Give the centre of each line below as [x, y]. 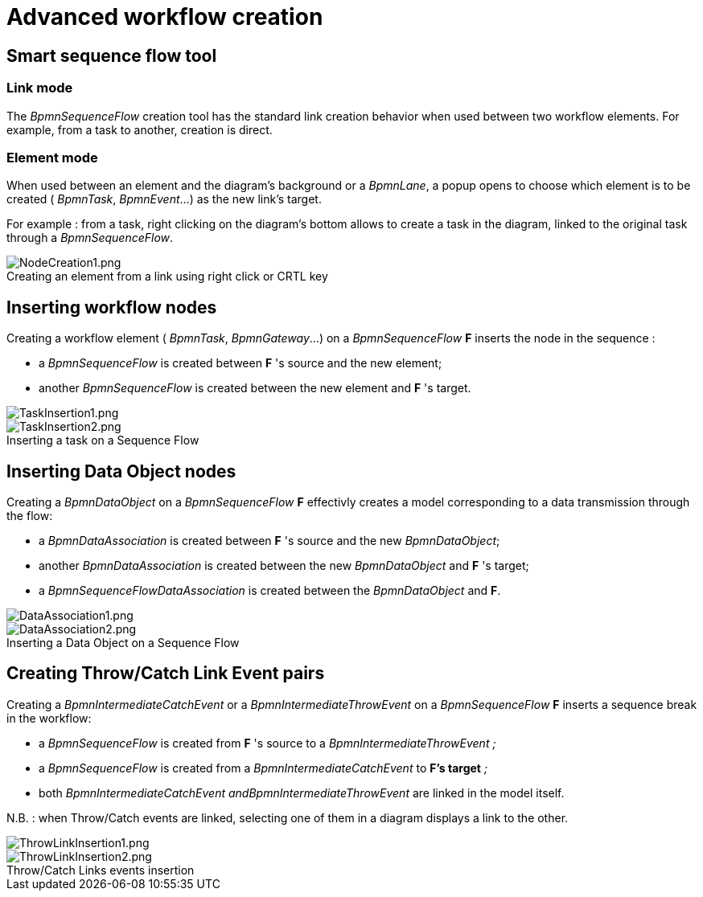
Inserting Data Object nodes [121, 471]
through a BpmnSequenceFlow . [90, 238]
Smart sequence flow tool [112, 55]
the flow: [30, 515]
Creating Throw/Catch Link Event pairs [166, 674]
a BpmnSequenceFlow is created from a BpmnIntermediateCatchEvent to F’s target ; [263, 768]
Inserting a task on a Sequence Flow [103, 440]
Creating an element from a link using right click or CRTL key [167, 276]
